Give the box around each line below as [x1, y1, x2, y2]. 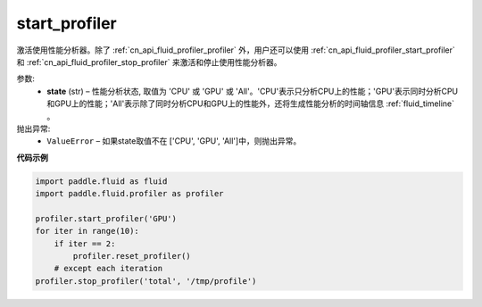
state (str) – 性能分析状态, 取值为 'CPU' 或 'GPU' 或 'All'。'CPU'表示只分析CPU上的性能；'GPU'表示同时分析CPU [46, 86, 459, 96]
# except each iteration [54, 263, 163, 274]
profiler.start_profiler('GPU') [35, 213, 178, 223]
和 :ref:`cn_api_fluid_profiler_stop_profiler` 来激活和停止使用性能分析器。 [16, 56, 282, 67]
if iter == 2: [54, 238, 116, 249]
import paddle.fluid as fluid [35, 176, 168, 187]
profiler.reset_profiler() [72, 251, 191, 261]
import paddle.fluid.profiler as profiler [35, 188, 224, 199]
